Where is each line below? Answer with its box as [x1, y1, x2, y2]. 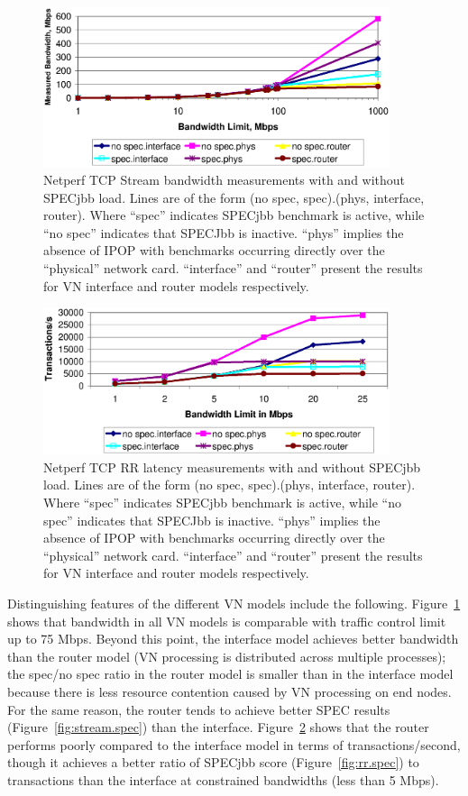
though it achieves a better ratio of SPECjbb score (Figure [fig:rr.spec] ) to [7, 753, 419, 772]
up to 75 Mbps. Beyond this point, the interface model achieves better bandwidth [7, 629, 459, 648]
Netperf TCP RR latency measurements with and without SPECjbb [43, 457, 421, 476]
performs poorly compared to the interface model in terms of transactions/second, [7, 735, 461, 754]
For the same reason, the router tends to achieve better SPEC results [7, 700, 390, 718]
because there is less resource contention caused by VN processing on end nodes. [7, 682, 452, 700]
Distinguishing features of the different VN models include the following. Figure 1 [7, 594, 461, 612]
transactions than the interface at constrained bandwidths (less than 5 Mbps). [7, 770, 439, 789]
